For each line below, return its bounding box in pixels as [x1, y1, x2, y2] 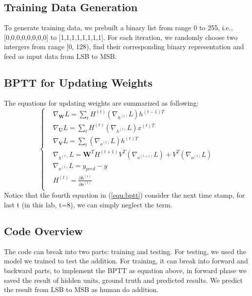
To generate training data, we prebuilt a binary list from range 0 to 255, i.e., [4, 22, 233, 33]
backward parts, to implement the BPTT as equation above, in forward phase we [4, 265, 247, 275]
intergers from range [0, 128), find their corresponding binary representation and [4, 41, 244, 52]
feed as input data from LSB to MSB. [4, 51, 117, 61]
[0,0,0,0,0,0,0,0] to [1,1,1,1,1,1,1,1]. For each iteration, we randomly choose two [4, 32, 238, 42]
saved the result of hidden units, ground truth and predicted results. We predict [4, 275, 243, 285]
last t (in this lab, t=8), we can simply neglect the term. [4, 199, 173, 209]
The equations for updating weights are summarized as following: [4, 97, 199, 108]
